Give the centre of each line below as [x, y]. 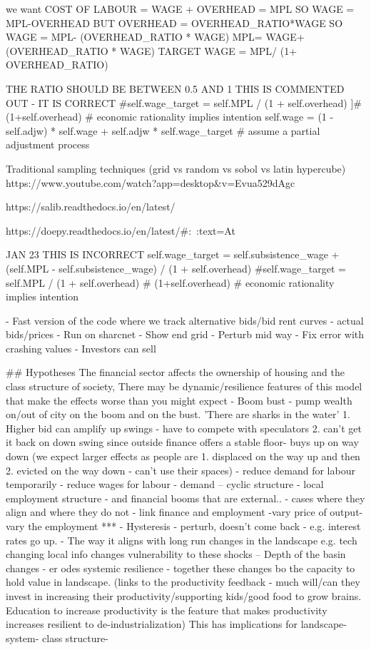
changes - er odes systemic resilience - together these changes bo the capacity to [181, 568]
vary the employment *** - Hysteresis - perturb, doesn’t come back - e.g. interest [183, 526]
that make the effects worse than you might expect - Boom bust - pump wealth [179, 400]
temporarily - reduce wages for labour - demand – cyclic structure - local [165, 484]
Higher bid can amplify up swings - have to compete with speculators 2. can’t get [184, 428]
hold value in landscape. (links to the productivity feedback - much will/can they [183, 582]
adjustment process [48, 144]
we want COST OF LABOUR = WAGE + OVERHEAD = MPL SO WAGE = [180, 9]
